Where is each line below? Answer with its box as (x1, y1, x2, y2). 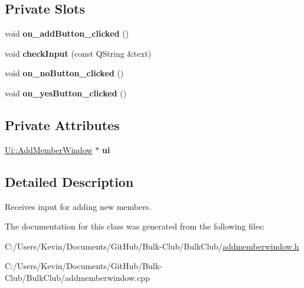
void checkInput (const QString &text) (5, 47, 152, 59)
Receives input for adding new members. (5, 200, 152, 212)
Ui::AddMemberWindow (5, 143, 93, 156)
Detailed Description (5, 172, 134, 190)
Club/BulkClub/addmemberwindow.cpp (5, 271, 150, 283)
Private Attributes (5, 115, 120, 134)
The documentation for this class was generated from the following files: (5, 220, 265, 232)
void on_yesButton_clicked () (5, 86, 127, 99)
